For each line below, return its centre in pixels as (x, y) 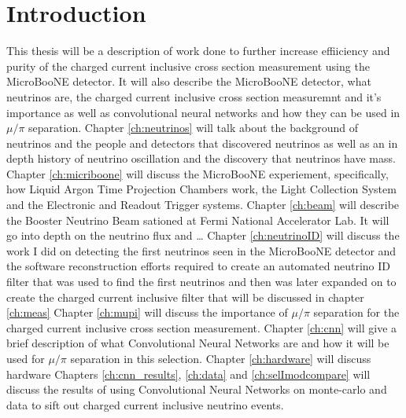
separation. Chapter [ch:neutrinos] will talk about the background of (193, 128)
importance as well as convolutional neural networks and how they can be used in (203, 112)
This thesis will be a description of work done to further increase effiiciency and (198, 51)
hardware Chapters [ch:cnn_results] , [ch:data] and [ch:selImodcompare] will (188, 374)
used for (26, 358)
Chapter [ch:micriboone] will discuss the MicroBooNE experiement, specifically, (197, 173)
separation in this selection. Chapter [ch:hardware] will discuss (221, 358)
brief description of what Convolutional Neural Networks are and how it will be (198, 343)
